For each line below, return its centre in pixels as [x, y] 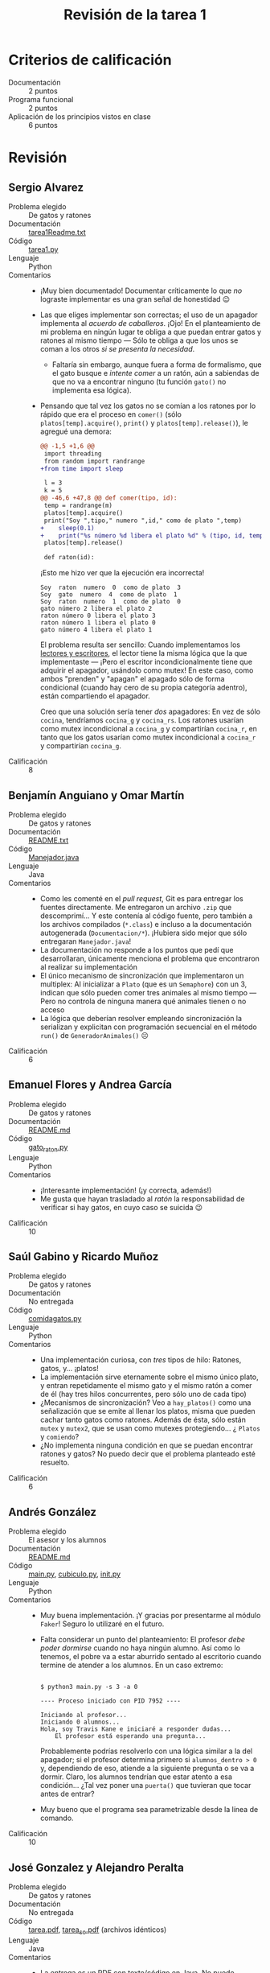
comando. [57, 1818]
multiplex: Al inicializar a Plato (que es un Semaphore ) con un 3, [143, 984]
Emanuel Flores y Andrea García [90, 1085]
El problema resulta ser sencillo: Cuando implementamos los [140, 645]
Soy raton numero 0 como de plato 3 [110, 588]
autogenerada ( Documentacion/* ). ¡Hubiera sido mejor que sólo [143, 933]
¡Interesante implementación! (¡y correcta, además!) [126, 1190]
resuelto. [55, 1463]
